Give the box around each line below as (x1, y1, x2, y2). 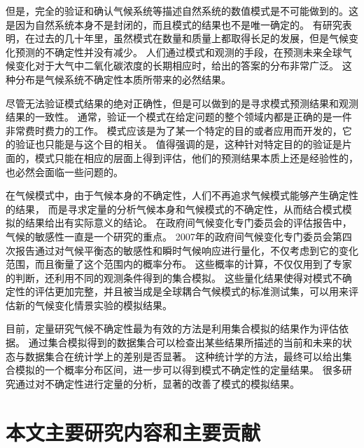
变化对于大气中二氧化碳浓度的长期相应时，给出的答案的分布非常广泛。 (15, 58, 339, 73)
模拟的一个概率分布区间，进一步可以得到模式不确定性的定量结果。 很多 (15, 362, 342, 377)
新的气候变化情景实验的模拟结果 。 (15, 297, 172, 312)
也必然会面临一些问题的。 (6, 164, 123, 179)
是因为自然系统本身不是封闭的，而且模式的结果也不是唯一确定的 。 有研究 (6, 17, 342, 32)
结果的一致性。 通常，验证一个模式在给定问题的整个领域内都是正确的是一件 (6, 109, 352, 124)
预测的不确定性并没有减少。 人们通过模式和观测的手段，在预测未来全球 (15, 44, 342, 59)
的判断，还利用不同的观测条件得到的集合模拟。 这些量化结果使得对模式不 (6, 270, 342, 285)
